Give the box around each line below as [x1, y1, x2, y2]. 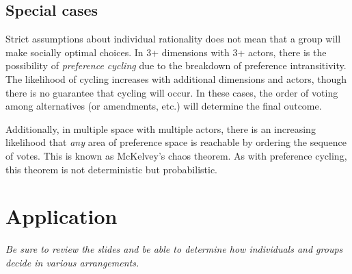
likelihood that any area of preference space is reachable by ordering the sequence [5, 135, 347, 149]
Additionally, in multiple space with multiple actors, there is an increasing [5, 121, 316, 136]
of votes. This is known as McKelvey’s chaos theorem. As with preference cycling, [5, 148, 347, 162]
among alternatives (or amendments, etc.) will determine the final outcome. [5, 99, 322, 113]
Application [5, 202, 118, 230]
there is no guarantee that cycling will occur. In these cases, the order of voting [5, 85, 338, 99]
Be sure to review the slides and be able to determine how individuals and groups [5, 242, 343, 256]
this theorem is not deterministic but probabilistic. [5, 162, 218, 176]
